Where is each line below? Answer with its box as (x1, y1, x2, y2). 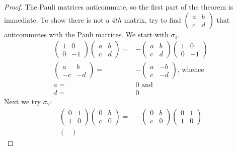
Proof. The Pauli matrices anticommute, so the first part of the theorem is (4, 2, 233, 12)
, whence (177, 66, 204, 74)
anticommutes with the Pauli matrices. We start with (4, 29, 169, 39)
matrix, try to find (124, 14, 181, 25)
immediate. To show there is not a (4, 14, 110, 25)
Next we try (4, 96, 41, 107)
